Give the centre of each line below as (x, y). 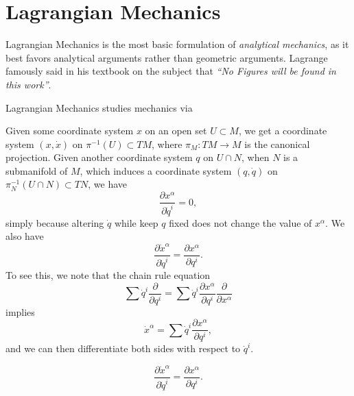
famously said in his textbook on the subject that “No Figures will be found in (171, 71)
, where (167, 144)
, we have (107, 184)
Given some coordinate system (70, 131)
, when (256, 157)
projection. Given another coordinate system (99, 157)
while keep (136, 222)
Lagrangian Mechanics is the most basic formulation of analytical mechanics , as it (177, 44)
